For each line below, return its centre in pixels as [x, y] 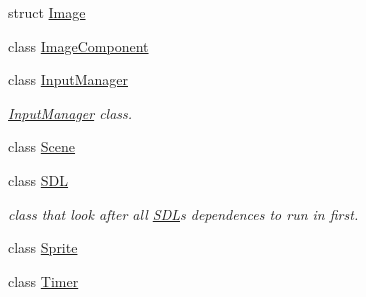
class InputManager [68, 79]
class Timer [43, 280]
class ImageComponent [78, 45]
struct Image [47, 12]
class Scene [42, 146]
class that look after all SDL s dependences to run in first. [183, 213]
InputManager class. [70, 112]
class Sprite [43, 247]
